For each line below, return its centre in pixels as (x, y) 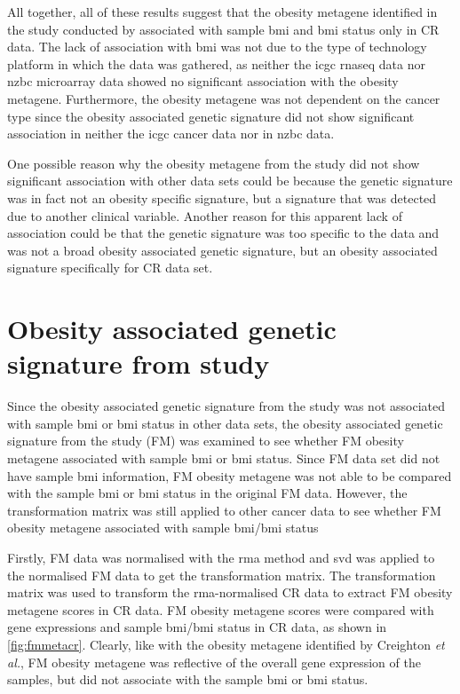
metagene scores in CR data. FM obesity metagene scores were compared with (221, 609)
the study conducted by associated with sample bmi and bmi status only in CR (223, 29)
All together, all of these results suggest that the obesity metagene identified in (222, 12)
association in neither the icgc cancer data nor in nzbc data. (171, 134)
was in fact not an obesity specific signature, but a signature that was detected (222, 197)
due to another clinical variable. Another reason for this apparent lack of (205, 215)
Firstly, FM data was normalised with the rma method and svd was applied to (221, 557)
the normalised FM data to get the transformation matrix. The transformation (222, 575)
